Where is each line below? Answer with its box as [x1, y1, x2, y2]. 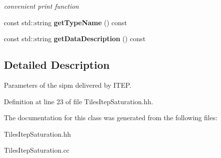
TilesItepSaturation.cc [4, 145, 70, 155]
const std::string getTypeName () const [4, 17, 127, 27]
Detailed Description [4, 57, 110, 72]
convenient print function [4, 1, 79, 11]
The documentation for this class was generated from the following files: [4, 112, 218, 123]
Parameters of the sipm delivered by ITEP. [4, 79, 131, 90]
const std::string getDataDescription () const [4, 33, 146, 44]
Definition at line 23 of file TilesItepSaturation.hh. [4, 96, 153, 106]
